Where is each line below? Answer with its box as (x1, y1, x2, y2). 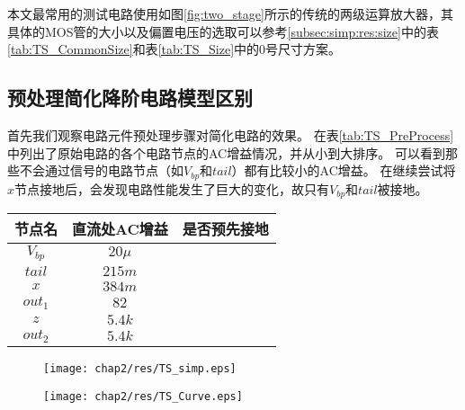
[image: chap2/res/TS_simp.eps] (43, 361, 237, 375)
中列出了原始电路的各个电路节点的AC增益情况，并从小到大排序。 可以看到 (7, 143, 445, 162)
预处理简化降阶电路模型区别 (7, 84, 253, 111)
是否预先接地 (182, 218, 269, 240)
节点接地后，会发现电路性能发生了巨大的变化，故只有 (14, 179, 330, 198)
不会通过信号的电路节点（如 (19, 161, 183, 180)
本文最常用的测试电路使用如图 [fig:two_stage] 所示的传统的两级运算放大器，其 (7, 4, 453, 22)
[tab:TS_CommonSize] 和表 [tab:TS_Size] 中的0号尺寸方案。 (7, 40, 342, 58)
